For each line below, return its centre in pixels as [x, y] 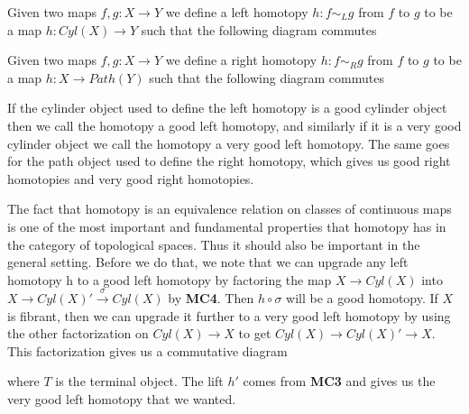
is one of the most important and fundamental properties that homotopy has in [227, 226]
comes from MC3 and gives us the [339, 381]
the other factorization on [78, 333]
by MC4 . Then [211, 298]
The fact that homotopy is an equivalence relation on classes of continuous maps [230, 209]
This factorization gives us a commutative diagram [147, 350]
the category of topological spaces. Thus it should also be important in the [214, 244]
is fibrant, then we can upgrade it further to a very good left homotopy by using [229, 315]
